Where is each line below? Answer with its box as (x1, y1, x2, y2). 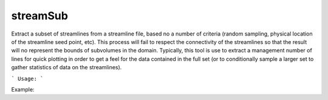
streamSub (11, 9, 68, 22)
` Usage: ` (11, 75, 44, 82)
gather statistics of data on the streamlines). (11, 64, 122, 71)
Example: (11, 86, 35, 93)
